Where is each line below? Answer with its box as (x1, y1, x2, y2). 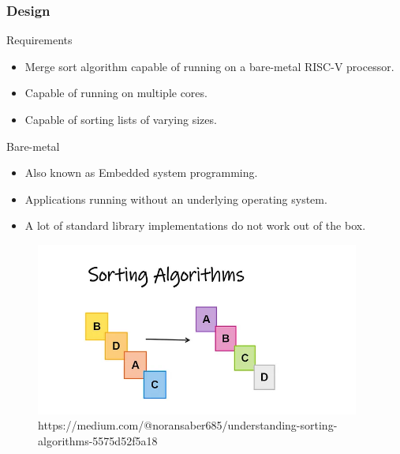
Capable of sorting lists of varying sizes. (24, 111, 217, 127)
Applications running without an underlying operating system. (24, 190, 327, 207)
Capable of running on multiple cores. (24, 84, 207, 101)
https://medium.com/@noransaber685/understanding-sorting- (38, 417, 338, 433)
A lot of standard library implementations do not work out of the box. (24, 217, 366, 234)
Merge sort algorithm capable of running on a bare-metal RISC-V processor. (24, 58, 394, 74)
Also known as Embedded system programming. (24, 164, 258, 181)
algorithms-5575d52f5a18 (38, 432, 158, 448)
